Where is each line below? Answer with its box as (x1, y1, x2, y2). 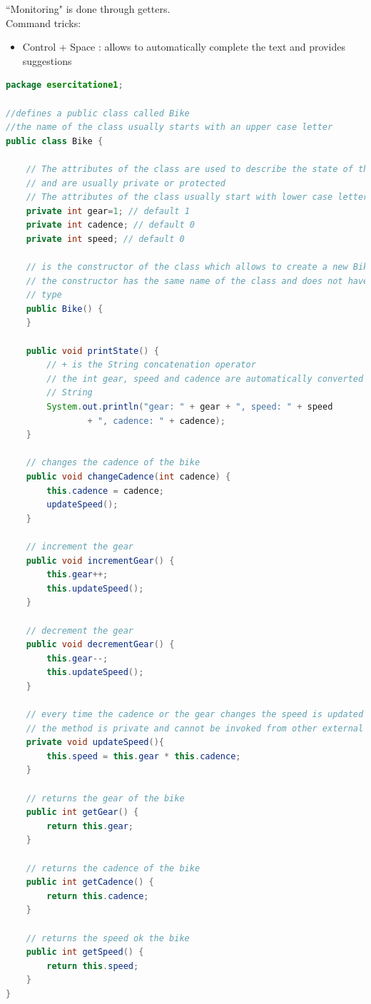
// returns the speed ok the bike (26, 933, 190, 943)
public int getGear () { (26, 807, 139, 818)
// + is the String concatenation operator (46, 360, 256, 370)
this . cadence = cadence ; (46, 485, 165, 496)
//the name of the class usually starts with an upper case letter (6, 122, 333, 133)
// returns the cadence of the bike (26, 863, 200, 873)
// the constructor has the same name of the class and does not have (26, 275, 369, 286)
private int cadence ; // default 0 (26, 220, 195, 230)
